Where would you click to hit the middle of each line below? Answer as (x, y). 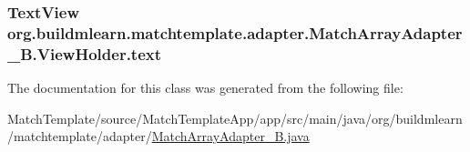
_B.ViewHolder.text (85, 53)
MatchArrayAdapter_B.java (230, 136)
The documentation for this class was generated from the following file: (205, 88)
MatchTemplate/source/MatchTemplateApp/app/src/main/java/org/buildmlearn (235, 118)
